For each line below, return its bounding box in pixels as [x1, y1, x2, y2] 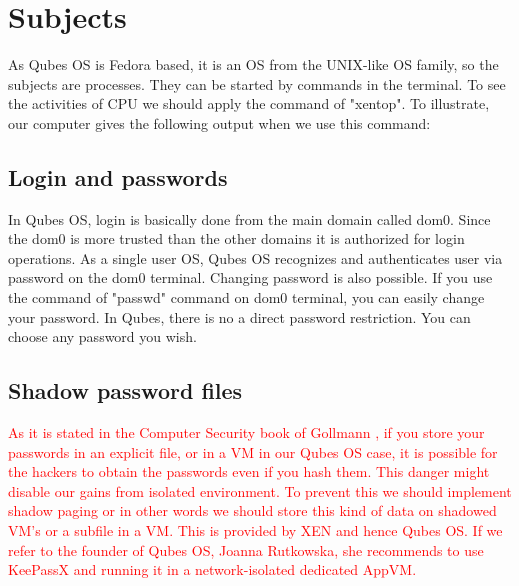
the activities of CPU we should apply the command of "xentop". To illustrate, [8, 93, 490, 114]
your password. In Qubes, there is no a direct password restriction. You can [8, 306, 471, 327]
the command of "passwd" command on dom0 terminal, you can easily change [8, 287, 485, 308]
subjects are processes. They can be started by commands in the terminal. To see [8, 73, 506, 94]
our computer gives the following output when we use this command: [8, 112, 431, 133]
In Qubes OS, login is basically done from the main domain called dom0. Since [8, 208, 491, 229]
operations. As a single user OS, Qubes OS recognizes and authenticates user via [8, 247, 503, 268]
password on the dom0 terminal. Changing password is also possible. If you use [8, 267, 493, 288]
